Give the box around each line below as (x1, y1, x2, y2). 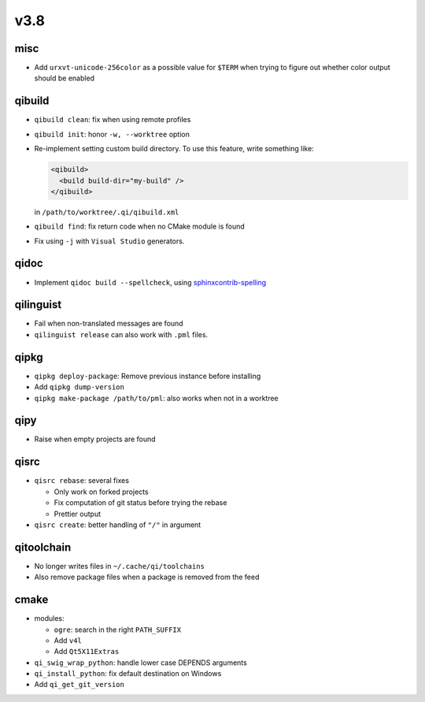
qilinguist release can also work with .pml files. (34, 329, 209, 339)
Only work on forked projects (54, 487, 149, 496)
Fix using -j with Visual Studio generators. (34, 236, 185, 246)
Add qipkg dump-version (34, 382, 125, 392)
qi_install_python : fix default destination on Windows (34, 669, 222, 678)
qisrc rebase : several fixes (34, 476, 130, 485)
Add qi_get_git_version (34, 680, 125, 689)
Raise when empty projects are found (34, 434, 157, 444)
